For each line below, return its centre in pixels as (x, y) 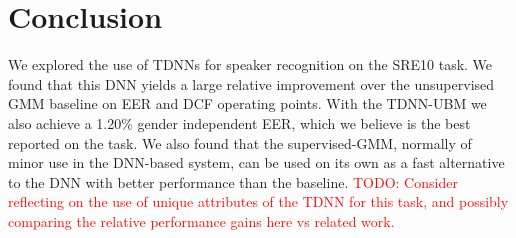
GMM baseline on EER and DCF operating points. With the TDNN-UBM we (247, 103)
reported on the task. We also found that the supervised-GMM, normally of (240, 142)
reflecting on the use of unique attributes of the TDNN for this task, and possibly (258, 201)
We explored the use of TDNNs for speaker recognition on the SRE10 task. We (250, 64)
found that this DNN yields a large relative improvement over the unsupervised (251, 83)
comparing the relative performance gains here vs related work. (201, 220)
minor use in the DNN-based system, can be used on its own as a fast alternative (256, 162)
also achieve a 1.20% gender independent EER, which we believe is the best (239, 122)
